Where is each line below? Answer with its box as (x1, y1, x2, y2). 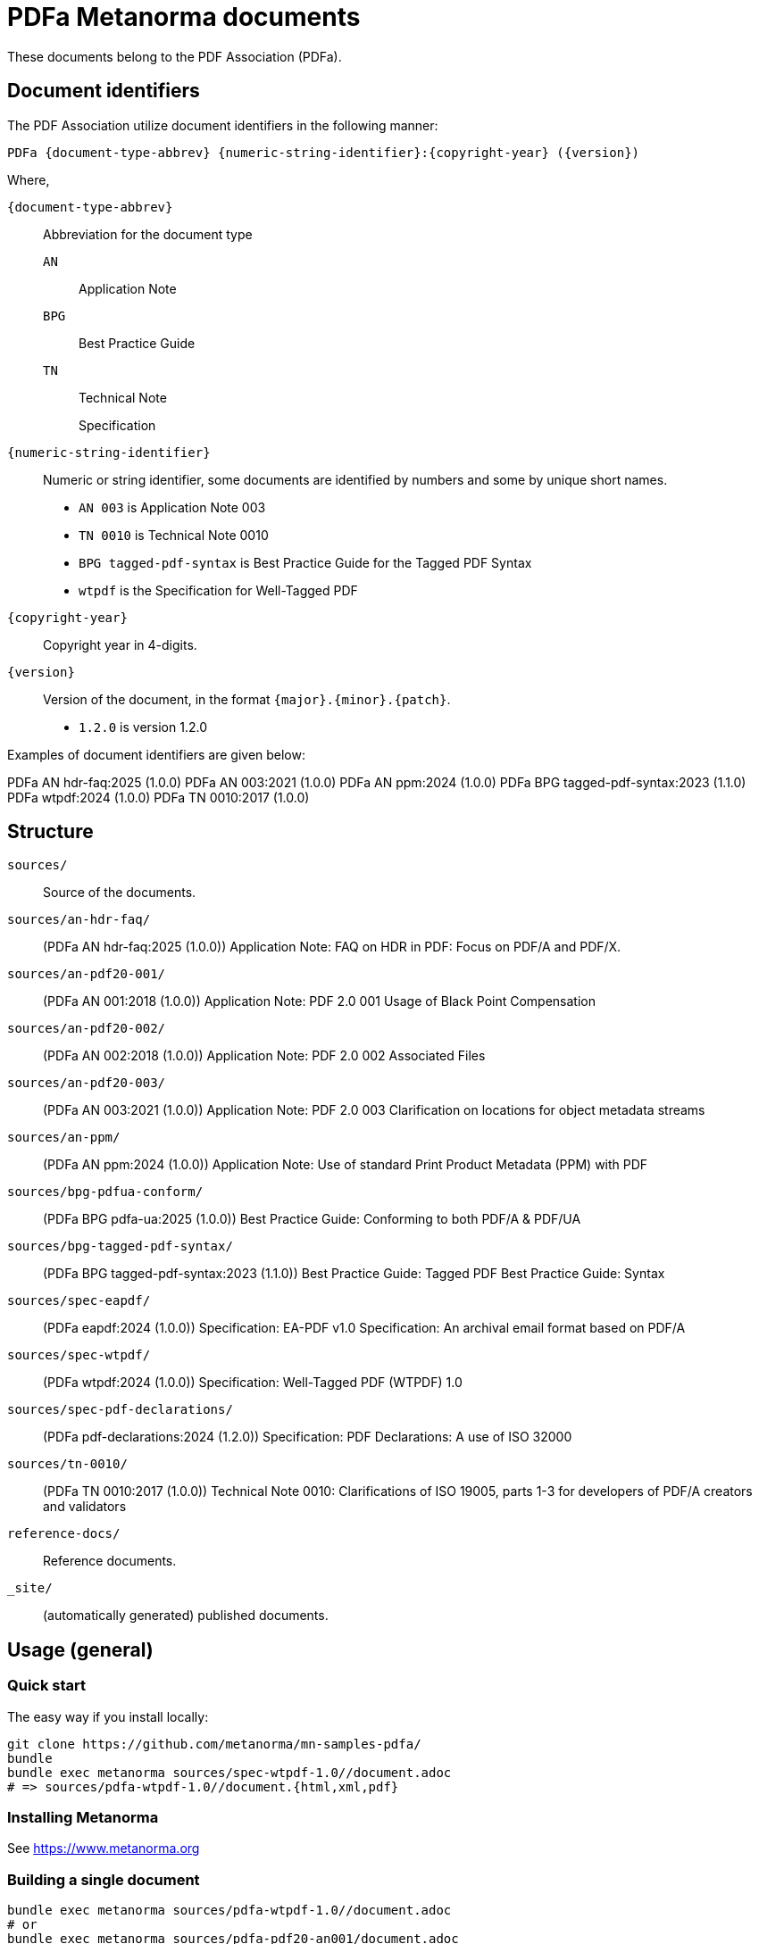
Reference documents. (43, 1553, 177, 1569)
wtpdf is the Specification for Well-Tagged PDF (79, 582, 358, 598)
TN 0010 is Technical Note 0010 (79, 527, 269, 543)
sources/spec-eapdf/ (7, 1293, 151, 1308)
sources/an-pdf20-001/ (7, 967, 166, 982)
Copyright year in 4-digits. (43, 636, 197, 652)
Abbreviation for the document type (43, 226, 253, 242)
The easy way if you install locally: (7, 1708, 209, 1724)
